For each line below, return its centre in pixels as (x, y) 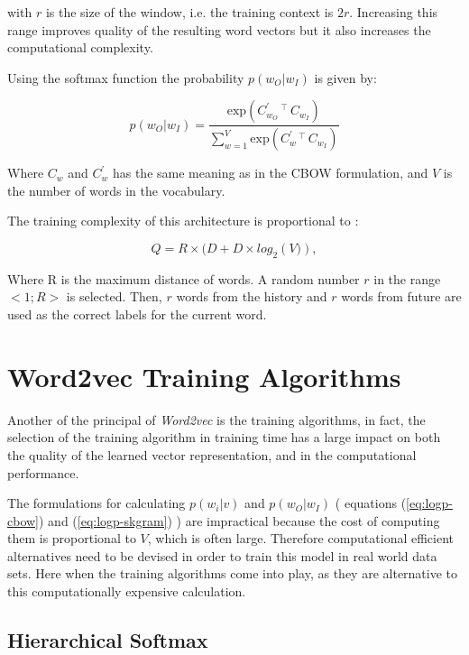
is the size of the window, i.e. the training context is (189, 12)
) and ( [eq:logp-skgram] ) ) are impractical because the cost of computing (239, 520)
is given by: (345, 77)
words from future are (401, 296)
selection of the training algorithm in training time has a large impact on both (224, 437)
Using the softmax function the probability (126, 77)
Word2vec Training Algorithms (204, 376)
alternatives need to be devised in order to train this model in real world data (222, 555)
